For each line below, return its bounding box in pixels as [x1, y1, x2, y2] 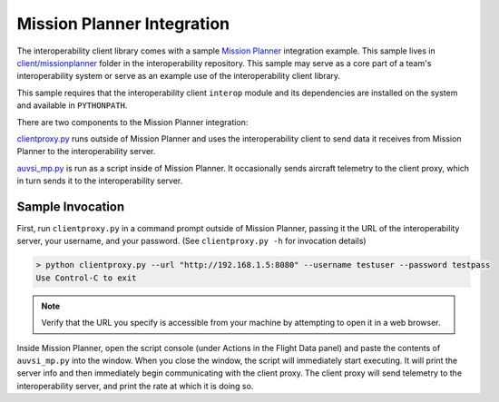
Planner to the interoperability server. [16, 146, 156, 157]
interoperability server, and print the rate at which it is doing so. [16, 380, 254, 391]
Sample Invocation [16, 199, 125, 214]
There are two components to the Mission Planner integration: [16, 116, 249, 127]
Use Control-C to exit [35, 272, 137, 283]
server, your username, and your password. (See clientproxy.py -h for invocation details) [16, 236, 367, 247]
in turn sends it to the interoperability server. [16, 175, 183, 186]
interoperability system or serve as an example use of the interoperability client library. [16, 71, 340, 82]
